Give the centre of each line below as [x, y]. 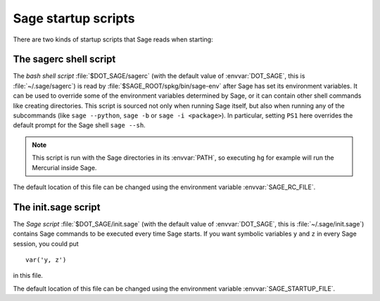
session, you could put [46, 243]
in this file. [28, 276]
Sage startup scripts [74, 18]
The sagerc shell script [64, 59]
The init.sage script [57, 207]
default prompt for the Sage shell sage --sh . [79, 125]
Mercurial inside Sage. [64, 167]
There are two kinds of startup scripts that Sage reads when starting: [113, 39]
